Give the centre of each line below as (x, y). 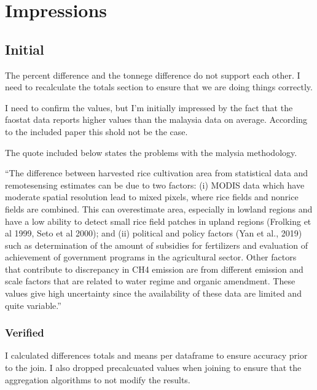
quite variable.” (33, 305)
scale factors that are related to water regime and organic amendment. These (150, 281)
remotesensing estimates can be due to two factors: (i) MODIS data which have (155, 185)
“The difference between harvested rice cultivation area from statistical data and (157, 173)
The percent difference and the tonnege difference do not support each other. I (153, 75)
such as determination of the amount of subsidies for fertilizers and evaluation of (156, 245)
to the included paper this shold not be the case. (96, 131)
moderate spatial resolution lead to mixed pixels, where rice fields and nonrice (152, 197)
